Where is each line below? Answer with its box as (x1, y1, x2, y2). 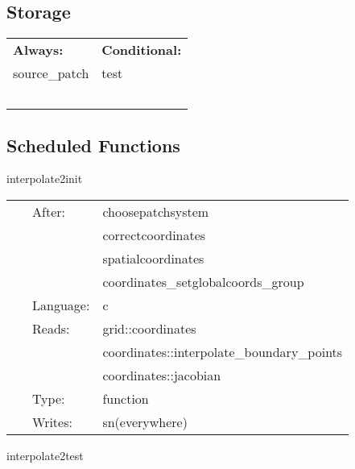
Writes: (32, 413, 72, 431)
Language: (32, 296, 90, 314)
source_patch (13, 64, 89, 83)
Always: (13, 40, 64, 60)
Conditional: (101, 40, 182, 60)
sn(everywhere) (102, 413, 188, 431)
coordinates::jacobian (102, 366, 221, 384)
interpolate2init (6, 170, 83, 187)
